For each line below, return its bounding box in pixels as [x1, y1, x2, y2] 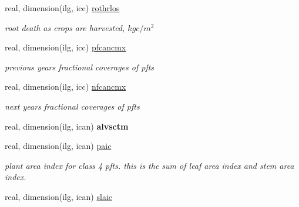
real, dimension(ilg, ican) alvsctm [5, 120, 129, 132]
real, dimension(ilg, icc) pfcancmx [5, 41, 126, 53]
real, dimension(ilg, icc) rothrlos [5, 2, 120, 13]
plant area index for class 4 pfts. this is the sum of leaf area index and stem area [5, 159, 294, 171]
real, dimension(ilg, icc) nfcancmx [5, 80, 126, 93]
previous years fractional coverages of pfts [5, 60, 154, 73]
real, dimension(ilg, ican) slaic [5, 190, 112, 202]
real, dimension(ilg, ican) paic [5, 140, 112, 152]
